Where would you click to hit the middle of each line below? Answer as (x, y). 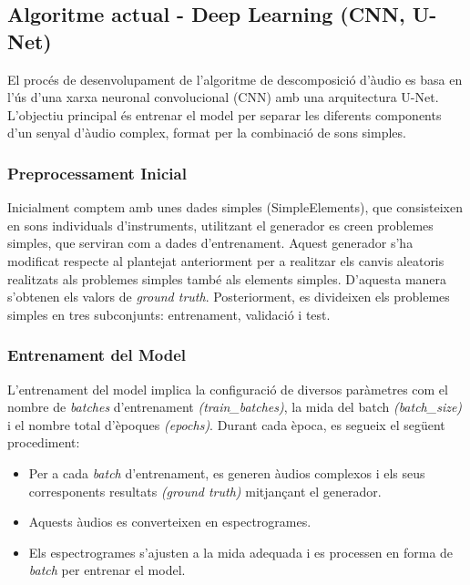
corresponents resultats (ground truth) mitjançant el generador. (205, 491)
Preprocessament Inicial (97, 173)
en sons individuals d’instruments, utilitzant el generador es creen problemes (220, 225)
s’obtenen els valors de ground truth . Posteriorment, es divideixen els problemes (229, 297)
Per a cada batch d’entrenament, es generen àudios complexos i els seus (227, 472)
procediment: (44, 442)
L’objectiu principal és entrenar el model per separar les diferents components (225, 114)
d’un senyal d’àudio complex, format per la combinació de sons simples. (207, 133)
